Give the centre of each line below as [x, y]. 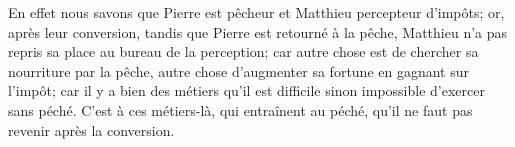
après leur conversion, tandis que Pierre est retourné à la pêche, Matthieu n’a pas [258, 31]
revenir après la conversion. [91, 129]
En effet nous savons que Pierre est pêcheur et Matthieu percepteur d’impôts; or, [256, 12]
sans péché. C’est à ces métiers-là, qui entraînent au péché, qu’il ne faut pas [240, 109]
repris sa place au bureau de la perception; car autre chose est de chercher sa [243, 51]
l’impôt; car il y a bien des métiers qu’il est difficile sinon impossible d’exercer [246, 90]
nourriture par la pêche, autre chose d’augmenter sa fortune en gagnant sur [239, 70]
